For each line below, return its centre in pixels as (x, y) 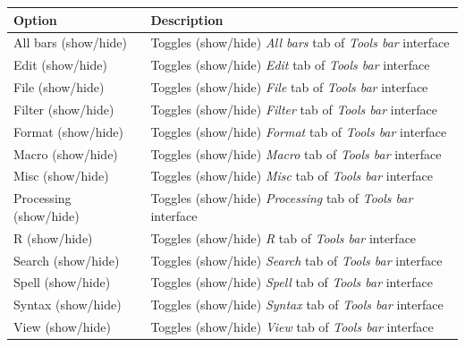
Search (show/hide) (67, 260)
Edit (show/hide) (60, 65)
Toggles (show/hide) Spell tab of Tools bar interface (292, 282)
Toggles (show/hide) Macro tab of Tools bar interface (296, 153)
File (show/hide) (59, 87)
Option (35, 19)
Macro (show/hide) (66, 153)
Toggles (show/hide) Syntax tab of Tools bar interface (297, 305)
